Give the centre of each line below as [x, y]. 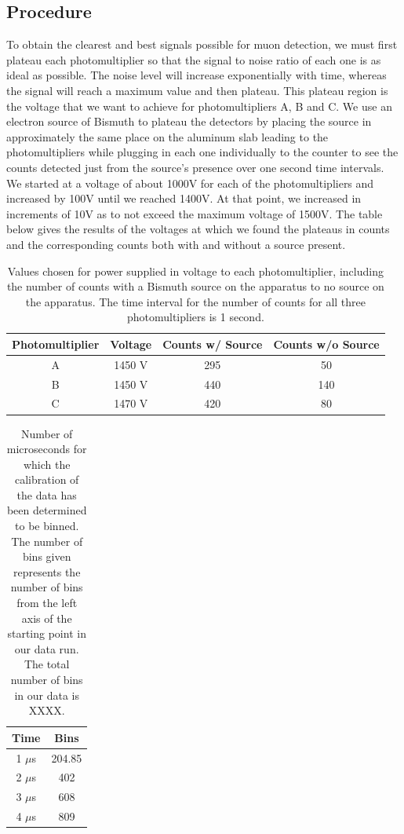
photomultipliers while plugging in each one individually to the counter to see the [202, 152]
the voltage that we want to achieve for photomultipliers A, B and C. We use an [199, 106]
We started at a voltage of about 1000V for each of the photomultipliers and [190, 183]
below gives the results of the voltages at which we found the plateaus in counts [198, 229]
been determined [47, 510]
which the [47, 464]
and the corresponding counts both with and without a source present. [176, 244]
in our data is [47, 695]
